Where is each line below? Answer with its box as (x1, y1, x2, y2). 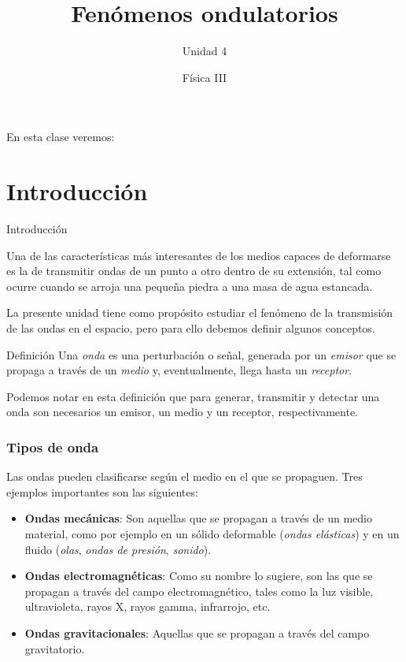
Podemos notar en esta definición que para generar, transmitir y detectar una (6, 388, 380, 404)
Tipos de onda (6, 437, 99, 456)
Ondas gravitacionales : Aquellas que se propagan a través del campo (24, 624, 370, 641)
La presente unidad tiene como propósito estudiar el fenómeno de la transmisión (6, 304, 393, 321)
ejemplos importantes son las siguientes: (6, 483, 198, 500)
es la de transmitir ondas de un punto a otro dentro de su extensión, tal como (6, 262, 382, 279)
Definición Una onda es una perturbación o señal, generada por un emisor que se (6, 346, 397, 363)
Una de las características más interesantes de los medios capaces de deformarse (6, 247, 391, 263)
